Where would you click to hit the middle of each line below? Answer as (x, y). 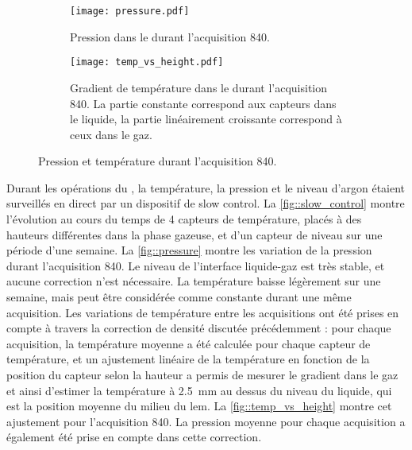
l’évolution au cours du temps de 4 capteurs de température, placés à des (184, 219)
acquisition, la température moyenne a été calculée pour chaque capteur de (189, 343)
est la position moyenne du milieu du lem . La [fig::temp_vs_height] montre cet (199, 406)
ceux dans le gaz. (111, 134)
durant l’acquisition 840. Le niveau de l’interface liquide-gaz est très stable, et (196, 265)
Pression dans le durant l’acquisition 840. (170, 36)
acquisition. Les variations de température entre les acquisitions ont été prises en (203, 312)
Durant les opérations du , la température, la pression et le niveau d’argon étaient (206, 187)
